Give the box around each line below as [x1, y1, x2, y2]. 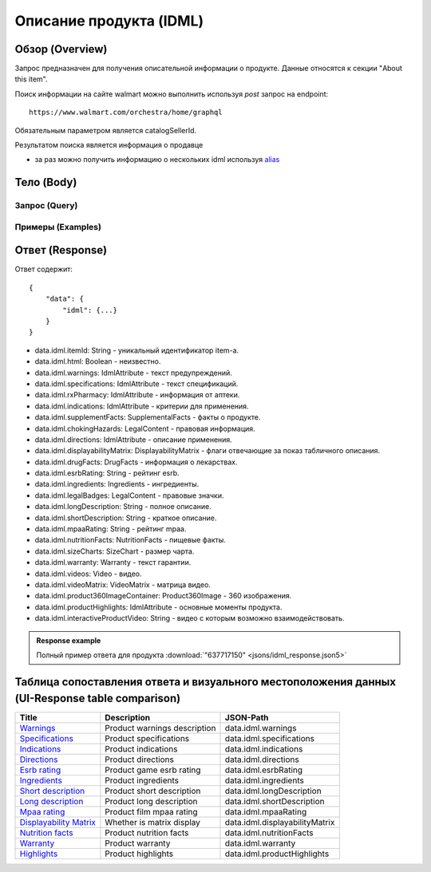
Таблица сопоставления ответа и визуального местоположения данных [14, 675, 397, 689]
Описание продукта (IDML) [14, 12, 204, 30]
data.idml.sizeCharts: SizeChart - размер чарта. [34, 546, 195, 556]
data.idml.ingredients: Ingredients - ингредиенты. [34, 479, 200, 489]
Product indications [105, 744, 178, 755]
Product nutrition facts [105, 827, 189, 838]
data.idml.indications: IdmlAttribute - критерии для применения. [34, 401, 249, 411]
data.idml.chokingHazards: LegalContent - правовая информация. [34, 424, 255, 433]
